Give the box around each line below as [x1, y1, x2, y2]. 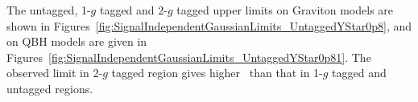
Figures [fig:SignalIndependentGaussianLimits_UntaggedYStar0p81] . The [6, 48, 371, 65]
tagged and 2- [99, 2, 168, 18]
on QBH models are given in [6, 33, 147, 50]
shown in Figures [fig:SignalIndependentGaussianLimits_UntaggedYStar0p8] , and [6, 17, 412, 34]
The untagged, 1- [6, 2, 91, 18]
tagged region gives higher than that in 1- [111, 64, 323, 81]
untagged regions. [6, 80, 93, 96]
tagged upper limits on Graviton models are [176, 2, 394, 18]
